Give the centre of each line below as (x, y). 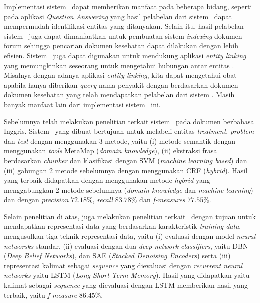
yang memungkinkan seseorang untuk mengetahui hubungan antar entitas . (119, 65)
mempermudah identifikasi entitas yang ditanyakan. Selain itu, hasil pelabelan (124, 26)
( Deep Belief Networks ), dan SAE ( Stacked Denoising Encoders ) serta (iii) (117, 255)
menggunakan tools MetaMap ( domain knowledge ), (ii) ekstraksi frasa (111, 151)
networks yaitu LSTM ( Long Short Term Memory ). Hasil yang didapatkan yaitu (127, 275)
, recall (103, 199)
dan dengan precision (36, 199)
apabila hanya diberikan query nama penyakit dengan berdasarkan (106, 85)
